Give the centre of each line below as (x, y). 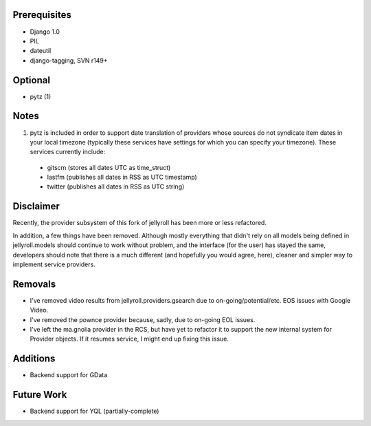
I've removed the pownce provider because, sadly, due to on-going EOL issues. (143, 319)
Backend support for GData (69, 375)
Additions (34, 359)
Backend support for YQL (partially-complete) (94, 411)
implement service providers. (54, 264)
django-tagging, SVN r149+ (69, 60)
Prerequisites (42, 15)
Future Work (40, 395)
